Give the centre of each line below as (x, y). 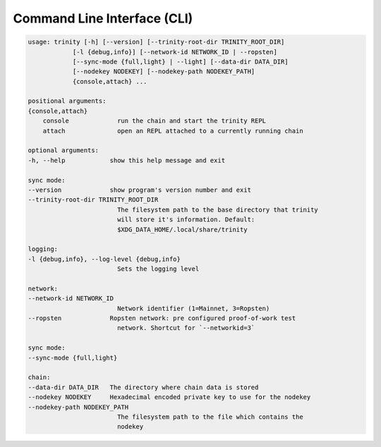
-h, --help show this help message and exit (127, 160)
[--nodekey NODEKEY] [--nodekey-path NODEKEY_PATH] (164, 72)
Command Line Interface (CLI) (103, 18)
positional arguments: (67, 101)
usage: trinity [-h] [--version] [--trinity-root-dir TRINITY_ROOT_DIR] (156, 42)
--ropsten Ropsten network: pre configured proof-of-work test (162, 318)
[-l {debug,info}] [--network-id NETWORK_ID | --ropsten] (175, 52)
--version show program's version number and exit (140, 190)
